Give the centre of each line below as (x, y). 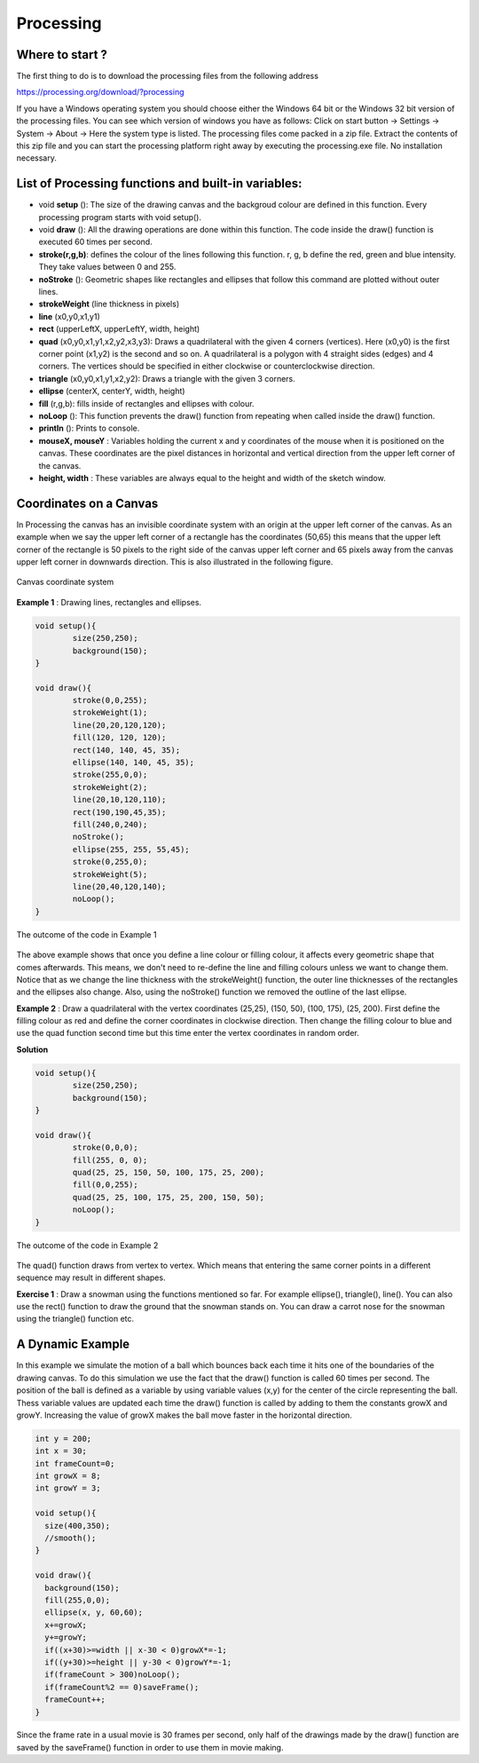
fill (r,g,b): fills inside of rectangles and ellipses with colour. (146, 403)
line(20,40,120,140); (119, 886)
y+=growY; (66, 1637)
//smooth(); (71, 1538)
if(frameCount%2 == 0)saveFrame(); (122, 1687)
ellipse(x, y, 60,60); (94, 1613)
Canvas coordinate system (65, 582)
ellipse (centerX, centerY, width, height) (112, 391)
